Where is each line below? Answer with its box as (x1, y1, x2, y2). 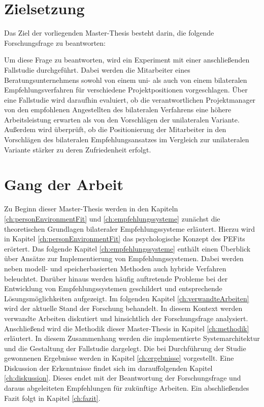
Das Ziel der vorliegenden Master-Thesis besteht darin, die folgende (4, 27, 214, 38)
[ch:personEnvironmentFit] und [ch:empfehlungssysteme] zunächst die (4, 213, 220, 224)
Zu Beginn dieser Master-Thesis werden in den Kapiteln (4, 203, 178, 214)
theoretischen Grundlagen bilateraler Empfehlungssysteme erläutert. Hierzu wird (4, 223, 255, 234)
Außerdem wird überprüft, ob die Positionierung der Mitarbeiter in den (4, 124, 226, 135)
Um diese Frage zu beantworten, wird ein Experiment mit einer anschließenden (4, 54, 250, 65)
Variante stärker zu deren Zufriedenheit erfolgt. (4, 144, 151, 154)
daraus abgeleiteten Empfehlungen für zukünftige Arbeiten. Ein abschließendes (4, 383, 249, 393)
